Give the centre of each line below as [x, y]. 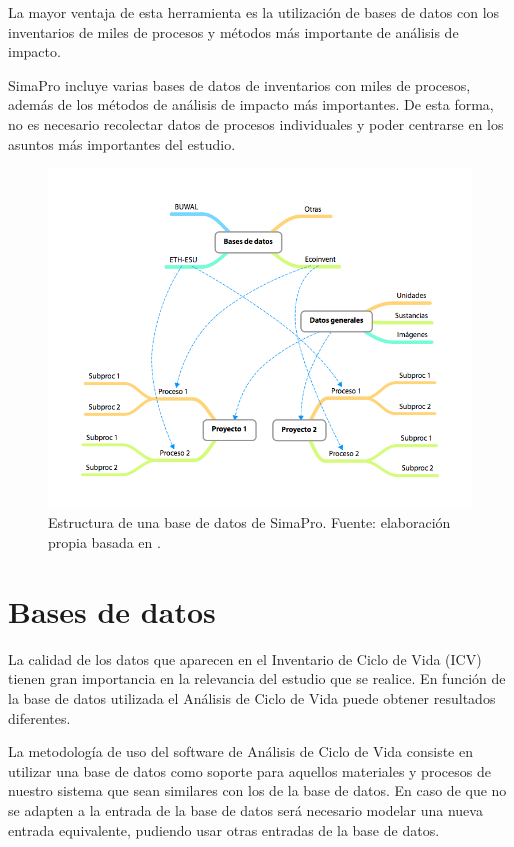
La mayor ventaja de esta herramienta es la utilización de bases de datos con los [254, 12]
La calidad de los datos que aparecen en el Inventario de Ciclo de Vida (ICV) [245, 658]
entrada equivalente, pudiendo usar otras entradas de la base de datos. [224, 829]
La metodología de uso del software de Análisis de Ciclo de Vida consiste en [240, 751]
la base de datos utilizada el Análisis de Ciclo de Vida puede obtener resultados [252, 697]
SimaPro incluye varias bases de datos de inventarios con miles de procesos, [239, 84]
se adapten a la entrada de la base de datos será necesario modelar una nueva [245, 809]
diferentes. [39, 717]
